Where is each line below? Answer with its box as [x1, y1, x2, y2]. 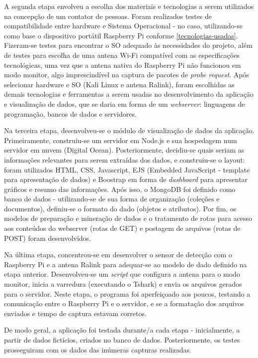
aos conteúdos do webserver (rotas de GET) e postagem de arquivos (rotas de [4, 223, 241, 233]
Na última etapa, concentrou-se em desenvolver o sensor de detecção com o [4, 249, 232, 260]
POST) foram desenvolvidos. [4, 232, 91, 243]
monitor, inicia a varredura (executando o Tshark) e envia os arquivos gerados [4, 279, 242, 289]
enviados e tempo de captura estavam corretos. [4, 308, 147, 318]
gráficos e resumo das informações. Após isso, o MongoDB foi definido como [4, 183, 236, 194]
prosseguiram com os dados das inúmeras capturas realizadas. [4, 344, 191, 355]
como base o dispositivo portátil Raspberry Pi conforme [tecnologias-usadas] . [4, 30, 238, 40]
